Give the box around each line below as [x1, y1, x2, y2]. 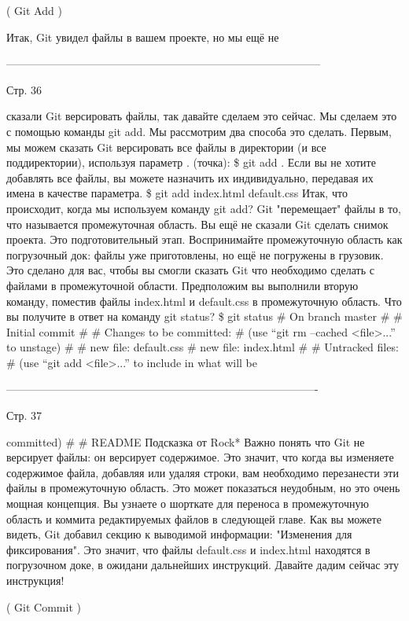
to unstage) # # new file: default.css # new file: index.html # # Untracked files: [6, 339, 399, 355]
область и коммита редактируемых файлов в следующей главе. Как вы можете [6, 510, 381, 527]
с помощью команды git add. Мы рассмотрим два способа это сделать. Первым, [6, 123, 392, 139]
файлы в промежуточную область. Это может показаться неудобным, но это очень [6, 480, 400, 496]
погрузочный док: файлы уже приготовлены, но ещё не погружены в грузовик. [6, 246, 384, 263]
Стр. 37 [6, 407, 42, 424]
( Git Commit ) [6, 598, 81, 615]
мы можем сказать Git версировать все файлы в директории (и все [6, 138, 326, 155]
